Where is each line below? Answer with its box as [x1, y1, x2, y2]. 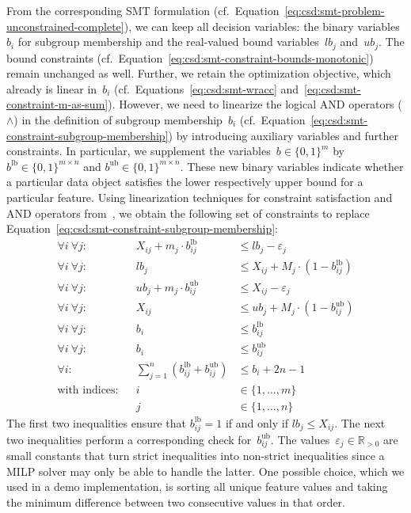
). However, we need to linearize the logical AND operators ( [108, 96, 402, 112]
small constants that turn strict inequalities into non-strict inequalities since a [6, 447, 385, 464]
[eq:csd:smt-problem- [284, 2, 385, 18]
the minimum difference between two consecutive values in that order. [6, 494, 345, 511]
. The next [334, 414, 386, 431]
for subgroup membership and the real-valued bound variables [17, 33, 319, 50]
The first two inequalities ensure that [6, 414, 187, 431]
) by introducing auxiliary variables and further [168, 127, 399, 143]
